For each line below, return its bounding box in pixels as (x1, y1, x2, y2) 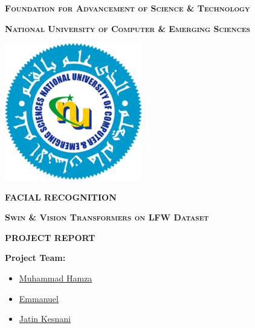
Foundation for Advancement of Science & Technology (5, 2, 250, 14)
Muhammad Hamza (19, 271, 92, 284)
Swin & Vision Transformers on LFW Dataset (5, 211, 209, 223)
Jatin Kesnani (19, 312, 71, 325)
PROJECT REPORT (5, 231, 95, 243)
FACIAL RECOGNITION (5, 190, 117, 203)
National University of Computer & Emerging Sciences (5, 22, 250, 34)
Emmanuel (19, 292, 59, 304)
